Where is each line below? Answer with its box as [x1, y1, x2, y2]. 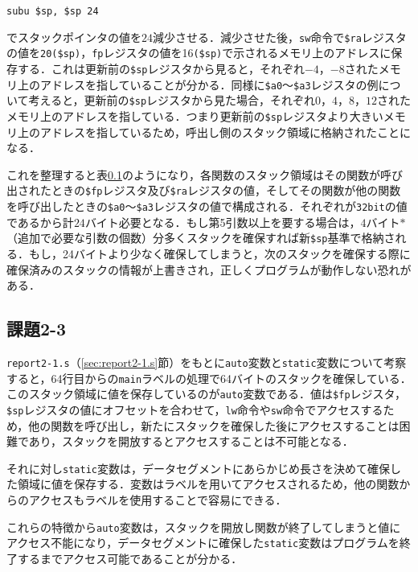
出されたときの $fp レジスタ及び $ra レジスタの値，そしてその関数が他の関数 [6, 182, 401, 199]
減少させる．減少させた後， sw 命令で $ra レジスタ [153, 28, 407, 45]
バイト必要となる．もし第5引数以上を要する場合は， [84, 213, 361, 230]
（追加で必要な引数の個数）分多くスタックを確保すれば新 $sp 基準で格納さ [6, 229, 395, 246]
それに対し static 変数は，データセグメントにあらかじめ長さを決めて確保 [6, 459, 390, 476]
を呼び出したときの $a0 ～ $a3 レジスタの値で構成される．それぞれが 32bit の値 [6, 198, 408, 215]
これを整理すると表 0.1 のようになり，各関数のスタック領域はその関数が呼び [6, 166, 403, 183]
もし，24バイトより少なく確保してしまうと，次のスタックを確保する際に [28, 245, 411, 261]
